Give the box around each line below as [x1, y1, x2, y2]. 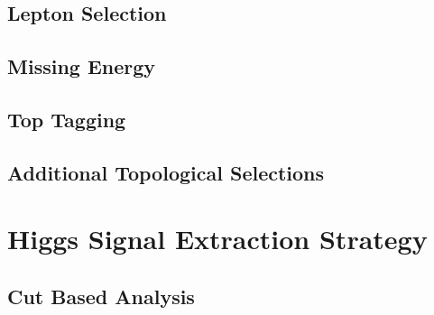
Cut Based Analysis [7, 282, 195, 310]
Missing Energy [7, 52, 156, 80]
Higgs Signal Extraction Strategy [7, 220, 428, 257]
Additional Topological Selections [7, 158, 325, 186]
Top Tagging [7, 105, 126, 133]
